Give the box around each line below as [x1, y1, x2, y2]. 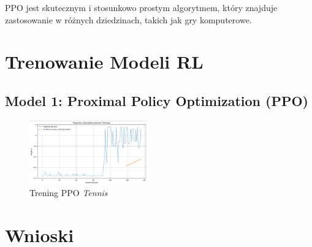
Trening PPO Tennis [29, 186, 108, 199]
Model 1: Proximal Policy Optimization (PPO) [5, 91, 308, 110]
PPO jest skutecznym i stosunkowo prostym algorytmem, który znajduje [5, 1, 278, 13]
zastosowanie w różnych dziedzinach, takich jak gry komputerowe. [5, 13, 252, 26]
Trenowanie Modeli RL [5, 49, 204, 74]
